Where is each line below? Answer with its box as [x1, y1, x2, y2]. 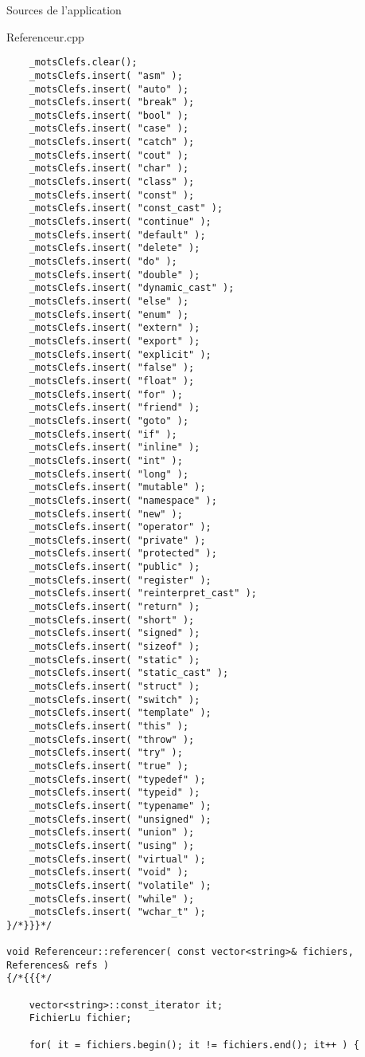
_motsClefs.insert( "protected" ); [29, 548, 217, 560]
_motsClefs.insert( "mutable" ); [29, 481, 206, 493]
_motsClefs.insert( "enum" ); [29, 308, 189, 320]
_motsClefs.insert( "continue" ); [29, 216, 212, 228]
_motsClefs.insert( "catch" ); [29, 136, 195, 148]
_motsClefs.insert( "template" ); [29, 707, 212, 719]
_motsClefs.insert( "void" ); [29, 866, 189, 878]
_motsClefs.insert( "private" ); [29, 534, 206, 546]
